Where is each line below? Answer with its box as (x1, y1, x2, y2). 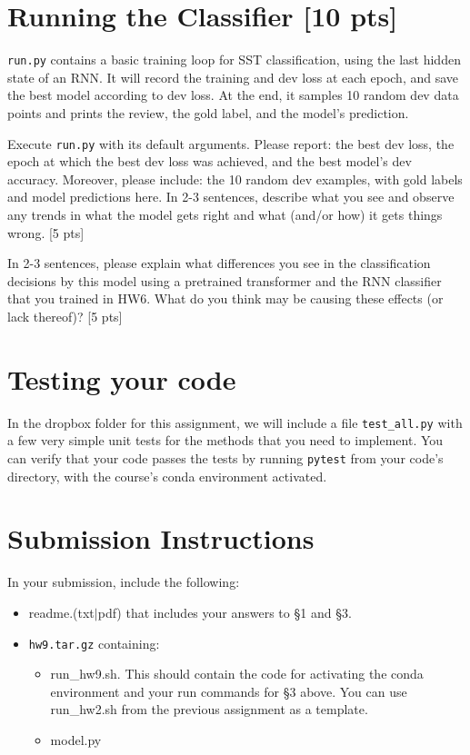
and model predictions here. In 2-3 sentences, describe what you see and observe (7, 187, 455, 206)
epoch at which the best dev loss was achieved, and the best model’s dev (7, 152, 412, 171)
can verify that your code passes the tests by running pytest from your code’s (7, 448, 444, 467)
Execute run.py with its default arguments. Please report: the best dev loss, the (7, 134, 455, 153)
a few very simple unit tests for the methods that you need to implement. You (7, 431, 444, 450)
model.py (50, 730, 102, 749)
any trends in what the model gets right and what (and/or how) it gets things (7, 205, 443, 224)
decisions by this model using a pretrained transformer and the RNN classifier (7, 271, 442, 290)
